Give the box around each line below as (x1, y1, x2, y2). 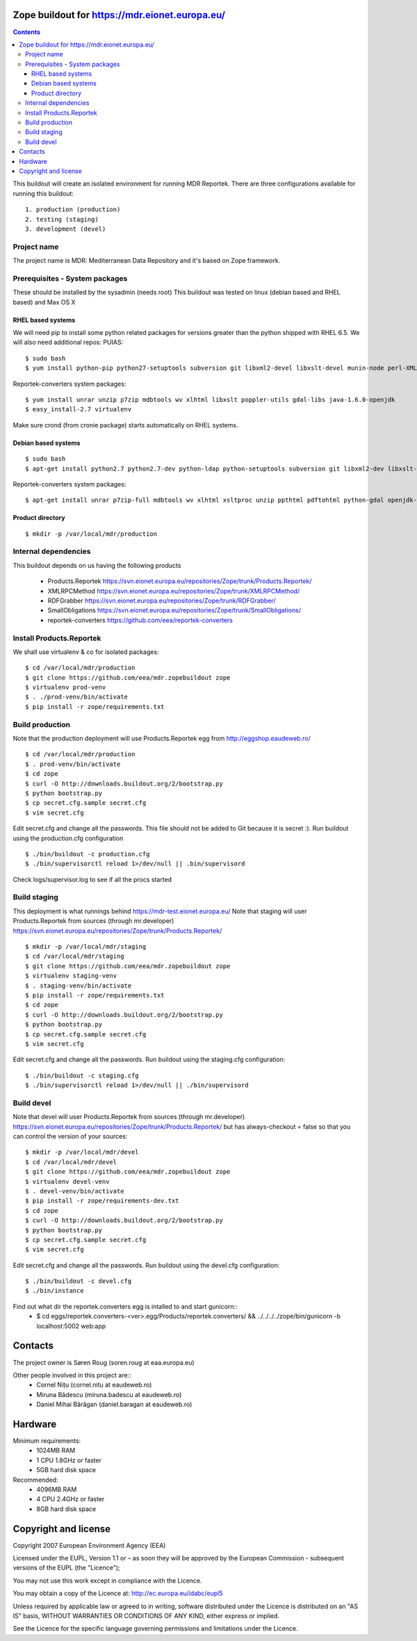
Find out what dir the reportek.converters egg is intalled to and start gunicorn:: (13, 1302, 238, 1310)
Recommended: (13, 1476, 58, 1484)
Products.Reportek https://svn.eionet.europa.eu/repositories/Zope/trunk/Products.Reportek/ (47, 577, 312, 585)
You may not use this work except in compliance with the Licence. (13, 1576, 202, 1585)
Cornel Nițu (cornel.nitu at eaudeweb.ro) (36, 1380, 152, 1389)
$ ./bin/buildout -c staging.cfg (25, 1071, 139, 1079)
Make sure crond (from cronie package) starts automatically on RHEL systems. (13, 421, 238, 429)
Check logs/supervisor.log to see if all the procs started (13, 875, 172, 883)
